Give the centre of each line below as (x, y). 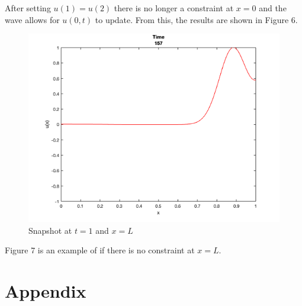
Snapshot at (50, 230)
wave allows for (32, 19)
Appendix (46, 291)
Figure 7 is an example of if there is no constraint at (100, 250)
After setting (28, 8)
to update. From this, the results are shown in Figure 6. (196, 19)
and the (273, 8)
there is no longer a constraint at (174, 8)
